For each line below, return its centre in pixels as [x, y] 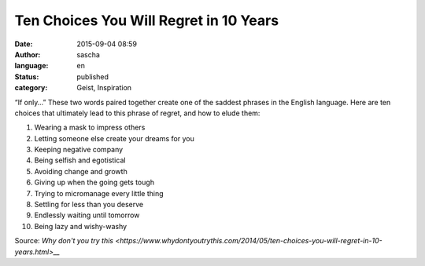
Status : [27, 77]
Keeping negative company [79, 150]
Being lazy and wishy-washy [81, 226]
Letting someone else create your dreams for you [114, 138]
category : [31, 88]
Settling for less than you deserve [89, 205]
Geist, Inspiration [104, 88]
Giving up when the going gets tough [94, 182]
